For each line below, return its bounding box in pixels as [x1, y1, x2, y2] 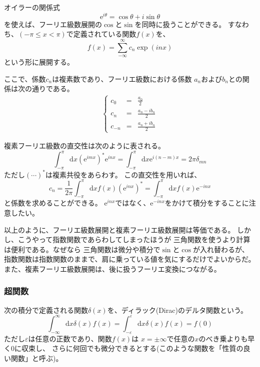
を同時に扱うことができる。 [134, 19, 226, 29]
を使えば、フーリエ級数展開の [4, 19, 102, 29]
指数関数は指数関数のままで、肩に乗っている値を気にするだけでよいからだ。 [4, 254, 255, 264]
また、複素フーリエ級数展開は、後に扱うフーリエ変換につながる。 [4, 263, 221, 274]
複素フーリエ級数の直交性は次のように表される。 [4, 140, 165, 151]
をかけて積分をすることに [164, 198, 249, 208]
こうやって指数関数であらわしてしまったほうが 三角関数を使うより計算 [17, 234, 250, 245]
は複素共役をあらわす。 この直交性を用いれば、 [45, 169, 201, 179]
